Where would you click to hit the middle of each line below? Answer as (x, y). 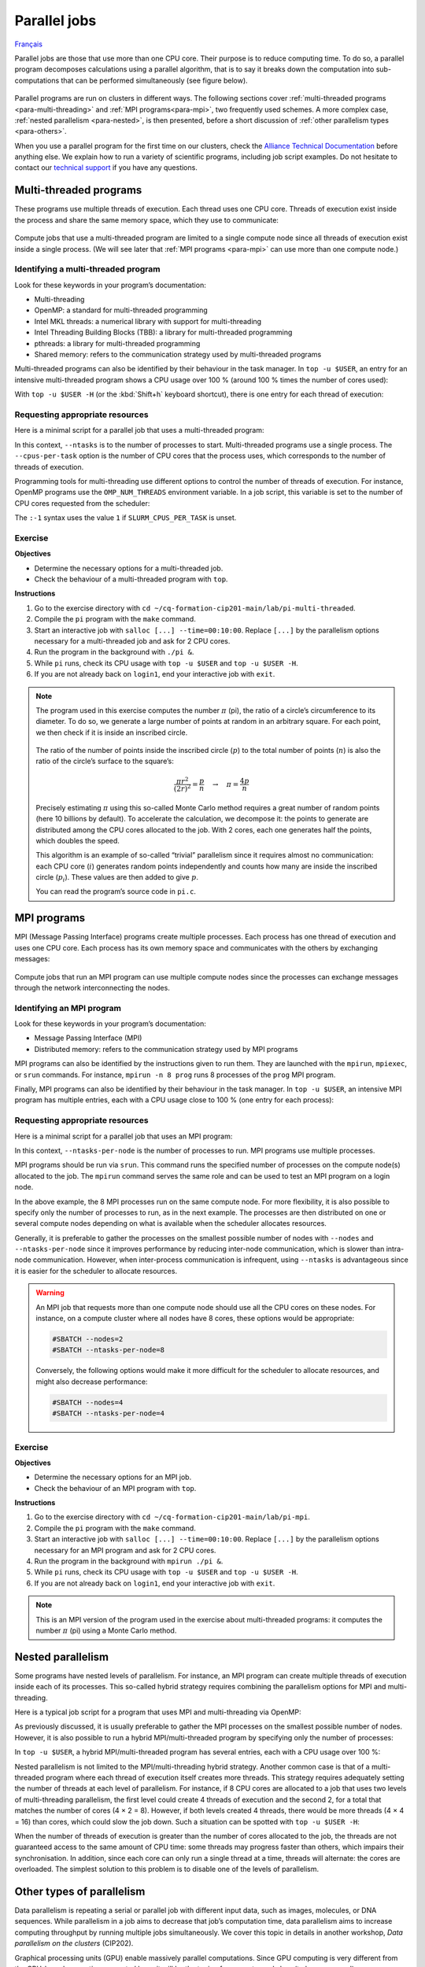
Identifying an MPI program (68, 1008)
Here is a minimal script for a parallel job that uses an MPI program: (124, 1136)
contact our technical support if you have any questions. (106, 168)
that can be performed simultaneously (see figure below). (154, 80)
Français (29, 44)
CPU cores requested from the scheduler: (82, 503)
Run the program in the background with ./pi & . (114, 652)
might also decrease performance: (92, 1382)
